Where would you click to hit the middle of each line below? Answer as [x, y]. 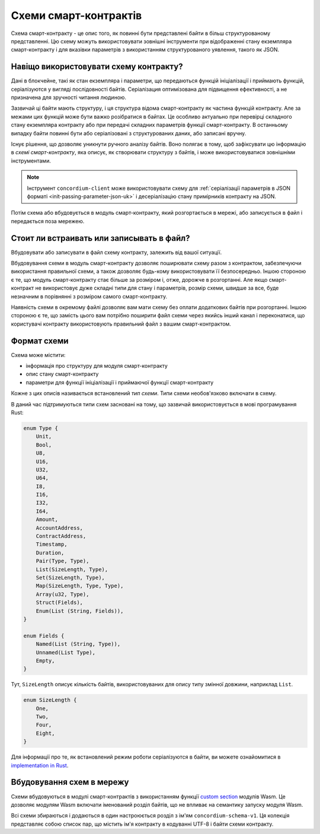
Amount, [47, 520]
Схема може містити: [38, 355]
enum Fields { [44, 636]
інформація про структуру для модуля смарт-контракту [97, 366]
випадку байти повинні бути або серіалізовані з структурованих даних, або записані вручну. [129, 133]
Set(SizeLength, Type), [70, 577]
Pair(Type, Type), [63, 561]
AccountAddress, [59, 528]
